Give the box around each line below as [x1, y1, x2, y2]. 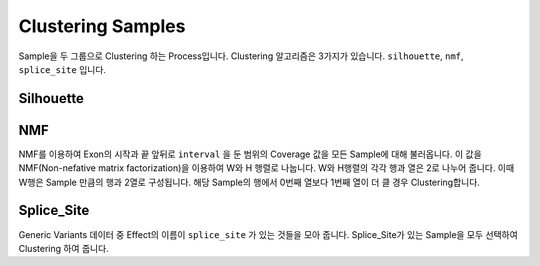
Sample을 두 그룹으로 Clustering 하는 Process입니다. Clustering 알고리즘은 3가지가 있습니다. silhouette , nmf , [18, 50, 464, 62]
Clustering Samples [18, 15, 186, 37]
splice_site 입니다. [18, 63, 107, 75]
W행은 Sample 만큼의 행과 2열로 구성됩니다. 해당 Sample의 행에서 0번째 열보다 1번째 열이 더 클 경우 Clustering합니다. [18, 176, 480, 188]
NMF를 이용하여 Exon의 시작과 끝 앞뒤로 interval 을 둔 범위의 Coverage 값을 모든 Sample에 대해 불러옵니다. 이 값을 [18, 148, 482, 160]
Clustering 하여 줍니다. [18, 242, 109, 254]
